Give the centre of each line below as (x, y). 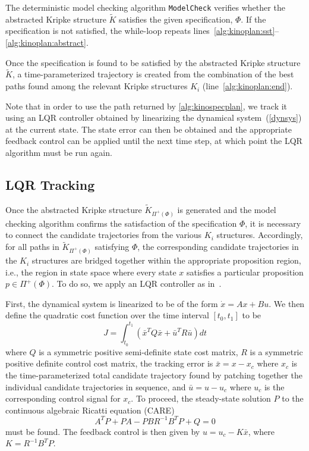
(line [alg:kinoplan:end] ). (247, 86)
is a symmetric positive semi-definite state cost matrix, (138, 351)
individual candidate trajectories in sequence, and (96, 386)
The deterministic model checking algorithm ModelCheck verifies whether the (145, 7)
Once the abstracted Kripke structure (74, 210)
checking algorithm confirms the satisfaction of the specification (121, 223)
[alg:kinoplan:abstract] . (47, 43)
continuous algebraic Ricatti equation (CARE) (90, 410)
